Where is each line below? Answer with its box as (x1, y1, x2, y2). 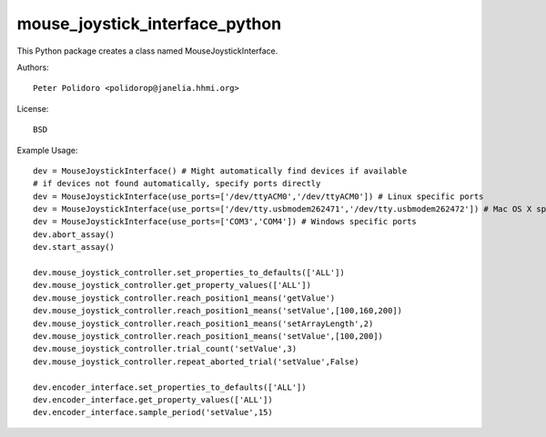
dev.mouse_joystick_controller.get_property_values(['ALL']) (33, 280, 311, 291)
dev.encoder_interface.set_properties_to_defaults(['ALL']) (33, 382, 307, 392)
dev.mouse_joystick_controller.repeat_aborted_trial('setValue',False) (33, 356, 359, 367)
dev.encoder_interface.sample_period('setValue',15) (33, 407, 273, 418)
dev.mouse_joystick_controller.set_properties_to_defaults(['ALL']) (33, 268, 345, 278)
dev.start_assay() (33, 242, 116, 253)
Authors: (16, 62, 49, 73)
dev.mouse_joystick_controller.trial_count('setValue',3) (33, 343, 298, 354)
